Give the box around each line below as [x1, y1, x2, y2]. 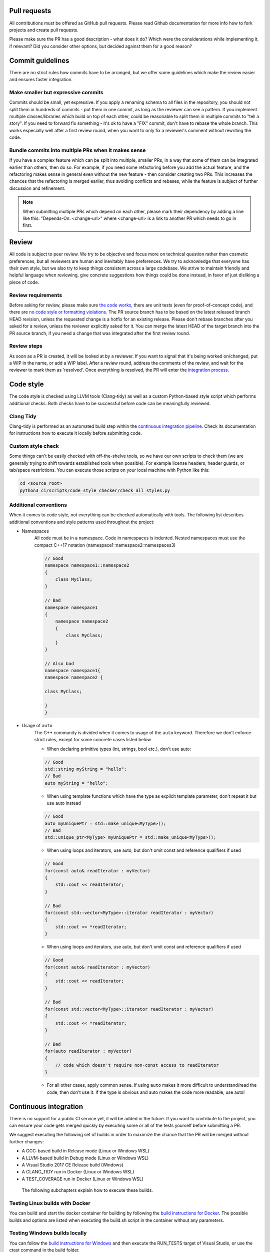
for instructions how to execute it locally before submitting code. [9, 430, 142, 436]
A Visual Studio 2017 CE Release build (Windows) [21, 1162, 123, 1168]
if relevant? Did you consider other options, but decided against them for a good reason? [9, 43, 192, 49]
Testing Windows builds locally [9, 1229, 87, 1236]
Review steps [9, 343, 42, 350]
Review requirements [9, 291, 62, 298]
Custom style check [9, 443, 59, 450]
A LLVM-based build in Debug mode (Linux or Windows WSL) [21, 1155, 149, 1161]
